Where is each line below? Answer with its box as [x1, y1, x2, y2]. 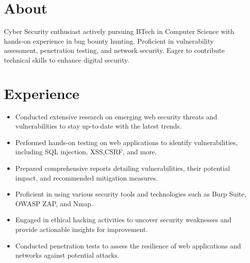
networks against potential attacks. [15, 250, 119, 260]
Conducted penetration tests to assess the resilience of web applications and [15, 240, 241, 250]
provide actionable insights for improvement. [15, 224, 148, 234]
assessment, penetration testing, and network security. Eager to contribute [4, 45, 225, 55]
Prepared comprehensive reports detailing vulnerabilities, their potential [15, 163, 230, 173]
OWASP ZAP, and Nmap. [15, 198, 93, 208]
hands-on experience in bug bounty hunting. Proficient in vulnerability [4, 35, 214, 46]
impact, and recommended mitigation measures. [15, 172, 158, 182]
